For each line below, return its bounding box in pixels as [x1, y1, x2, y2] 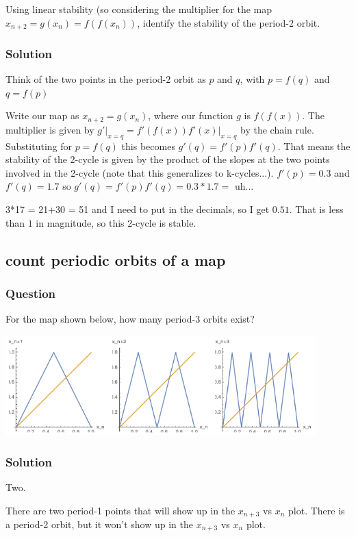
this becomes [121, 138, 175, 153]
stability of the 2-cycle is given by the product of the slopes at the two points [5, 152, 330, 166]
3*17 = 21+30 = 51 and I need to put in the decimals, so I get [5, 202, 270, 216]
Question [5, 284, 56, 301]
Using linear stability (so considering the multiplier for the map [5, 2, 272, 16]
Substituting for [5, 138, 72, 153]
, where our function [148, 108, 233, 123]
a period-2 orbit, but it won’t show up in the [5, 517, 193, 532]
